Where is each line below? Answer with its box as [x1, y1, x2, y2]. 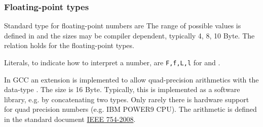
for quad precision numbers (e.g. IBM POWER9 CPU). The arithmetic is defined [4, 104, 257, 114]
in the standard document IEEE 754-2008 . [4, 114, 136, 124]
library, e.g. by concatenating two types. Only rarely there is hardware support [4, 94, 249, 104]
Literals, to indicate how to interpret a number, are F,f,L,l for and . [4, 57, 220, 67]
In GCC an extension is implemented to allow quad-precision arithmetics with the [4, 74, 259, 84]
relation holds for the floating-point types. [4, 40, 134, 51]
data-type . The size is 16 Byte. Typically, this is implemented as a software [4, 84, 240, 95]
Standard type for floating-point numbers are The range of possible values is [4, 20, 241, 31]
